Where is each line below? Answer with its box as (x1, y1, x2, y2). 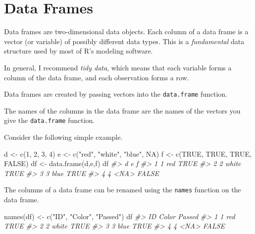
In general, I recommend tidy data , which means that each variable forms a (4, 62, 232, 72)
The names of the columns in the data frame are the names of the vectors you (4, 105, 241, 116)
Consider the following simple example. (4, 132, 123, 142)
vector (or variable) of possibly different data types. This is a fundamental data (4, 36, 245, 46)
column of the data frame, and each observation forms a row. (4, 72, 189, 82)
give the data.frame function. (4, 115, 95, 125)
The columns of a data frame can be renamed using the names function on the (4, 184, 241, 195)
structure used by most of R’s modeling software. (4, 46, 153, 56)
